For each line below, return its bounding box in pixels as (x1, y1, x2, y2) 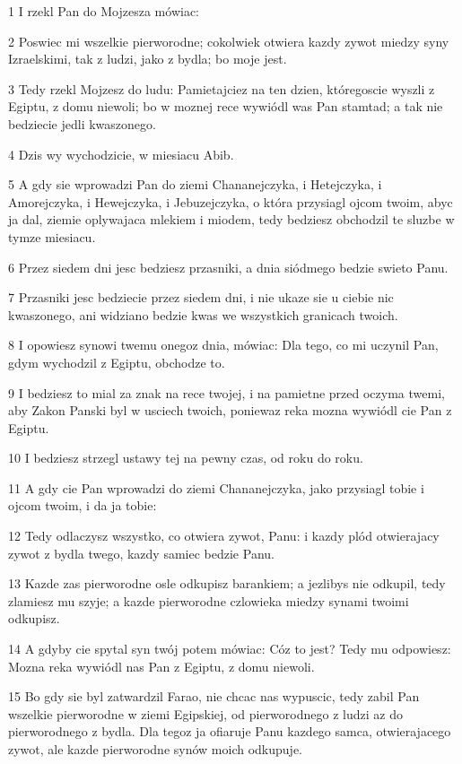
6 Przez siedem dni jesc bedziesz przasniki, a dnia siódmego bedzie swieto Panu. (8, 257, 449, 276)
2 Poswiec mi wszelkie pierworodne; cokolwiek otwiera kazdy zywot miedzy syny (8, 31, 449, 50)
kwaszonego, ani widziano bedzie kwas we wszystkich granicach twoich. (8, 305, 398, 324)
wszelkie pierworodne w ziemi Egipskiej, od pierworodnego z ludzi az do (8, 704, 403, 723)
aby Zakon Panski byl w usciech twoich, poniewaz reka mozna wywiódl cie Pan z (8, 401, 452, 420)
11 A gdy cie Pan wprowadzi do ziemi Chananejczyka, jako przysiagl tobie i (8, 478, 424, 497)
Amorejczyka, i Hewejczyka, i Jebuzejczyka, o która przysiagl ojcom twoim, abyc (8, 192, 453, 211)
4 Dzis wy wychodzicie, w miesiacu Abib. (8, 144, 234, 163)
